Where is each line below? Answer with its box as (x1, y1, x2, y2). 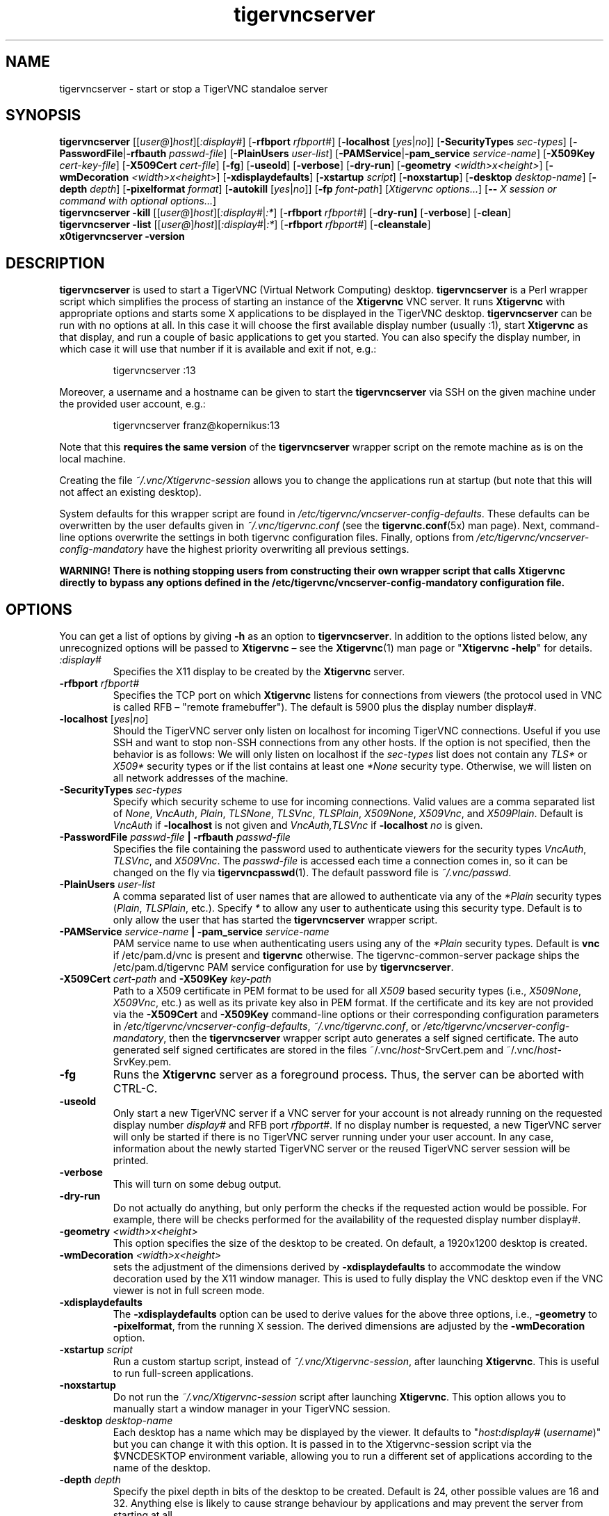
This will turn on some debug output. (113, 1178, 282, 1191)
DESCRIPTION (6, 254, 105, 272)
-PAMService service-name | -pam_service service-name (59, 926, 330, 938)
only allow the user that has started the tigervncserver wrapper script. (113, 914, 438, 926)
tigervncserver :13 (113, 364, 196, 377)
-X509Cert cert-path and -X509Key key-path (59, 973, 272, 985)
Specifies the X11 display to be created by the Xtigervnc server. (113, 666, 405, 678)
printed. (113, 1154, 149, 1167)
